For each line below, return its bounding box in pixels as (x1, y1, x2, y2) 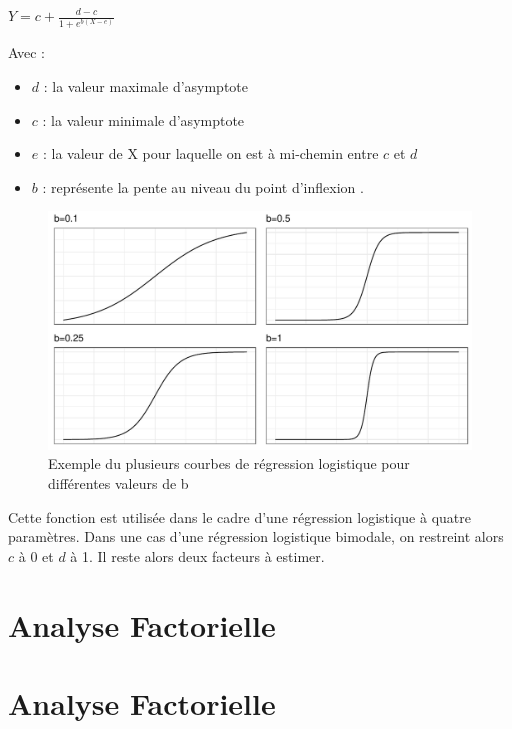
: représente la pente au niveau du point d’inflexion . (42, 176, 364, 197)
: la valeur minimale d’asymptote (42, 109, 245, 130)
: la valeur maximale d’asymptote (43, 75, 249, 96)
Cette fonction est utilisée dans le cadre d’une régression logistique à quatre (8, 506, 471, 527)
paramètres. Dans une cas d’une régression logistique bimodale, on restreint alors (8, 526, 504, 547)
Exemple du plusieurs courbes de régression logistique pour (48, 453, 410, 474)
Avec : (8, 42, 45, 63)
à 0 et (18, 545, 54, 566)
